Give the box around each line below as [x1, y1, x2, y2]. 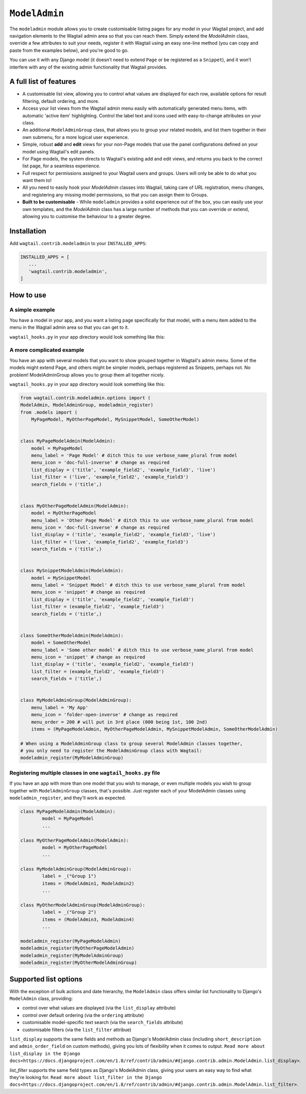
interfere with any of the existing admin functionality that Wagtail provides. [9, 64, 167, 70]
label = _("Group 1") [42, 873, 97, 879]
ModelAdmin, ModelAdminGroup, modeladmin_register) [20, 402, 154, 408]
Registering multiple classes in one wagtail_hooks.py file [9, 769, 160, 777]
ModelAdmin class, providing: [9, 996, 73, 1002]
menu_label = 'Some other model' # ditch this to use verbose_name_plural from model [31, 647, 254, 653]
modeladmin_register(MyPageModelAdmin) [20, 938, 121, 944]
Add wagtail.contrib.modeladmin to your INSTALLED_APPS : [9, 240, 147, 246]
